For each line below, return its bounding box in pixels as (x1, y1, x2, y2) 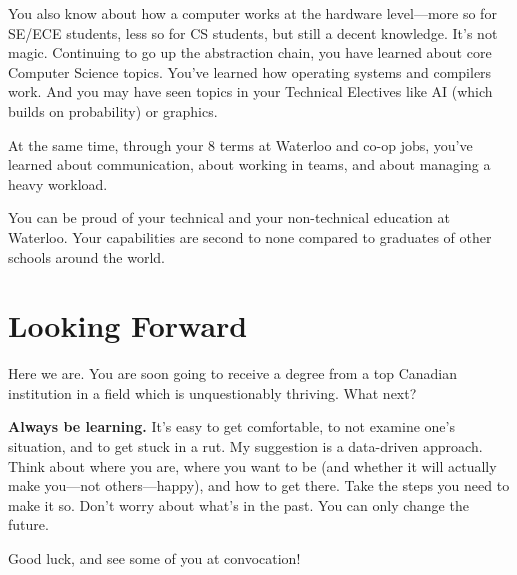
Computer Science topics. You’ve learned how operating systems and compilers (8, 61, 492, 82)
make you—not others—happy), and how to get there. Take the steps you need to (8, 475, 510, 496)
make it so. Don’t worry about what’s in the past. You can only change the (8, 494, 469, 515)
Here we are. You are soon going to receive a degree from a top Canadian (8, 363, 458, 384)
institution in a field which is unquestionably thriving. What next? (8, 382, 417, 403)
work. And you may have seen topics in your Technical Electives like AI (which (8, 81, 493, 102)
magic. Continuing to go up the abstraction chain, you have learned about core (8, 42, 492, 63)
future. (8, 514, 49, 535)
